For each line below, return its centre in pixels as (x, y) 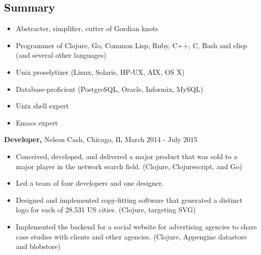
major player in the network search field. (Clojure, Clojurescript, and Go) (129, 166)
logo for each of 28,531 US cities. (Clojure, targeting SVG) (106, 210)
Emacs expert (37, 122)
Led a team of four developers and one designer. (90, 183)
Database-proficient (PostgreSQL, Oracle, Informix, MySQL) (109, 89)
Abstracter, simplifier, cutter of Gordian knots (87, 28)
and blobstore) (38, 246)
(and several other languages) (61, 55)
